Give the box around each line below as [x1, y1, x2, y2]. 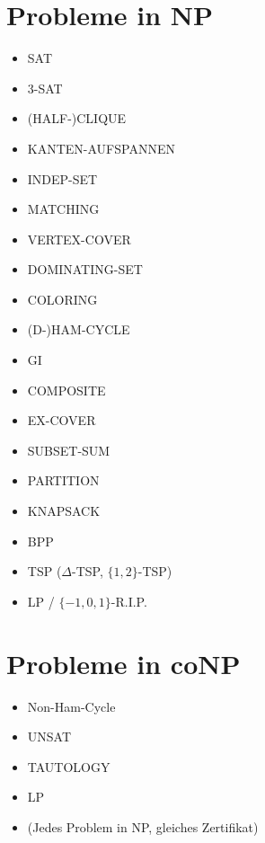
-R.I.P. [110, 591, 147, 610]
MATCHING [27, 200, 100, 218]
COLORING [27, 289, 98, 308]
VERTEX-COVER [27, 229, 131, 248]
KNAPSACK [27, 501, 101, 520]
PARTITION [27, 471, 100, 490]
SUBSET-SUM [27, 440, 110, 459]
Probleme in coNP [6, 644, 241, 681]
